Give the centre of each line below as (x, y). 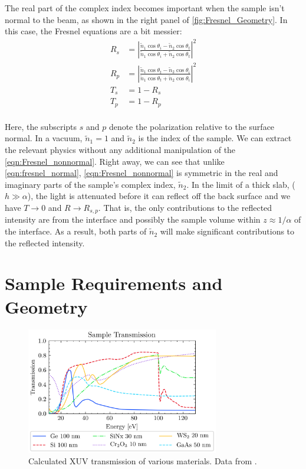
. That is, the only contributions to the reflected (185, 207)
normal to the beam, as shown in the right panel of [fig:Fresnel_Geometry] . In (146, 19)
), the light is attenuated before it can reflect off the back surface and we (159, 196)
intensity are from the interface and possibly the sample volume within (133, 219)
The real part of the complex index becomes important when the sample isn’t (145, 8)
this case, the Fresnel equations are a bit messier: (93, 31)
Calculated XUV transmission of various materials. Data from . (143, 461)
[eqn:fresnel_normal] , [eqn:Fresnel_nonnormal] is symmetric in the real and (142, 173)
